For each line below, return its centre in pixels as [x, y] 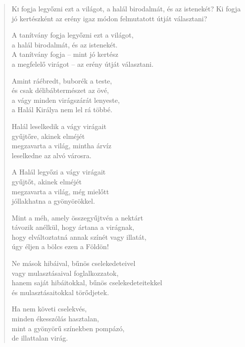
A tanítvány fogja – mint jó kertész [65, 54]
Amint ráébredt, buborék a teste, [62, 80]
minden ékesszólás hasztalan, [55, 319]
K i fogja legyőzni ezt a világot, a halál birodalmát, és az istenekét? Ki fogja [126, 8]
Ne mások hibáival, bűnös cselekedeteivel [73, 263]
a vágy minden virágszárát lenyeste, [66, 100]
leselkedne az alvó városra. [51, 155]
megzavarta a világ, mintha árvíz [61, 146]
